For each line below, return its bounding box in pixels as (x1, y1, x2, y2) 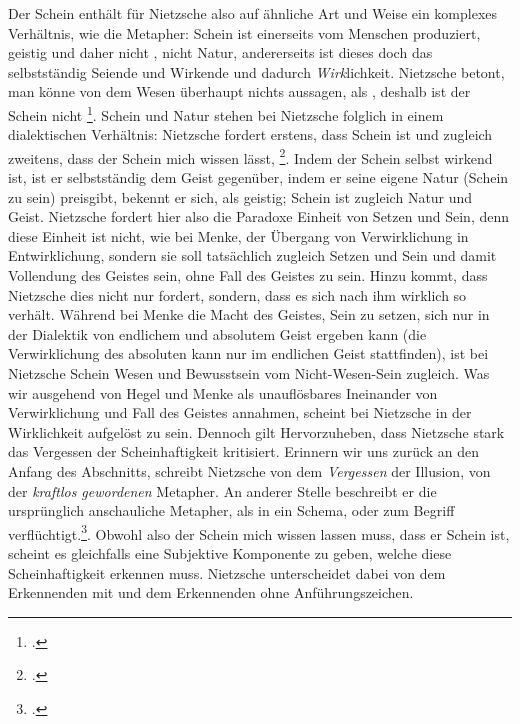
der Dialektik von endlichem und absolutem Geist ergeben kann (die (8, 323, 427, 344)
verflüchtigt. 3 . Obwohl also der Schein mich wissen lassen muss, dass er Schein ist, (8, 520, 510, 544)
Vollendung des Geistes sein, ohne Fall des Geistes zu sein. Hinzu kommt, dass (8, 265, 488, 286)
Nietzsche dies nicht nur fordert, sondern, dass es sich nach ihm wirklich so (8, 284, 467, 305)
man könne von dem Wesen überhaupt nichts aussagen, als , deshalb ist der (8, 81, 471, 102)
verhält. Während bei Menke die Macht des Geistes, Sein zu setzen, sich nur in (8, 304, 490, 325)
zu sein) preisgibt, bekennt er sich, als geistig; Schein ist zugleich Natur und (8, 186, 473, 207)
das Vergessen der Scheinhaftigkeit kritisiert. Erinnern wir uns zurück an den (8, 441, 480, 462)
